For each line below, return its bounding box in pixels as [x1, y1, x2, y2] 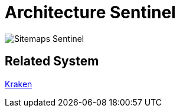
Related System [5, 54, 99, 69]
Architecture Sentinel [5, 2, 176, 22]
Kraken [5, 78, 32, 89]
